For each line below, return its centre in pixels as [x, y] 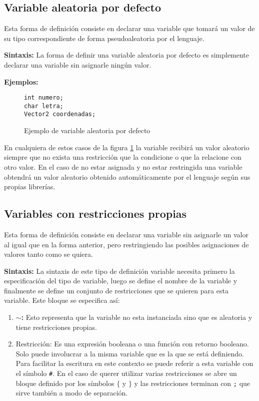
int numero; [44, 98]
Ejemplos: [21, 81]
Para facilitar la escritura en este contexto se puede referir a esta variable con [134, 363]
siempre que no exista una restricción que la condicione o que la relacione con [123, 157]
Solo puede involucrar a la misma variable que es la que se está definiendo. [130, 353]
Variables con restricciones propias [95, 214]
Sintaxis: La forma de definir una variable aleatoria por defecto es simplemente [127, 55]
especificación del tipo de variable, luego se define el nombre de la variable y [121, 281]
